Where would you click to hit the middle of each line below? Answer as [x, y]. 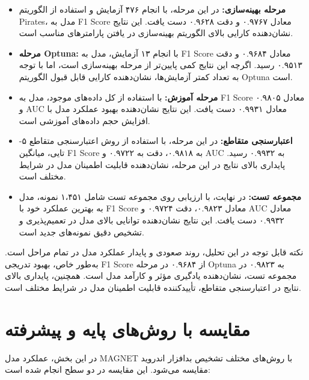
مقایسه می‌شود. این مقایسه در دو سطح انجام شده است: [108, 369]
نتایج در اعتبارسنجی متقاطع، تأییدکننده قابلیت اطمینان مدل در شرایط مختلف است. [153, 287]
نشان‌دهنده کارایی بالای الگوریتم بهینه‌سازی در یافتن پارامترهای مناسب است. [156, 33]
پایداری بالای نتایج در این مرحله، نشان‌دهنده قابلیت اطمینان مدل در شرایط [152, 164]
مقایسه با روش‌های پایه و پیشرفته [128, 329]
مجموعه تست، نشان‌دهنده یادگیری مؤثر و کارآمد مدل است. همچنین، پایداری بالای [151, 276]
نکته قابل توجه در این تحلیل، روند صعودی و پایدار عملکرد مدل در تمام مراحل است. [154, 252]
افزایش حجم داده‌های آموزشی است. [84, 120]
